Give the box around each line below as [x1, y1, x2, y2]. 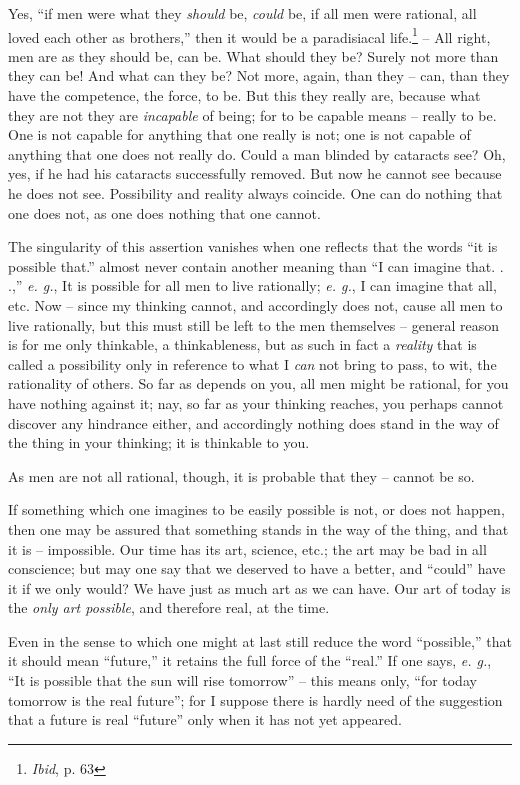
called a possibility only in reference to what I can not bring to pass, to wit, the [8, 353, 497, 374]
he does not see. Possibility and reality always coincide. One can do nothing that [8, 183, 503, 203]
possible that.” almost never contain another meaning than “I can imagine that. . [8, 255, 504, 276]
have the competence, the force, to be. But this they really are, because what [8, 85, 481, 106]
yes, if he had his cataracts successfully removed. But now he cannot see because [8, 163, 502, 184]
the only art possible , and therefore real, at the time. [8, 597, 330, 618]
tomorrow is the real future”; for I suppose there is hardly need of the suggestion [8, 689, 503, 710]
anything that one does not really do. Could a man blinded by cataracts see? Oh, [8, 143, 506, 164]
